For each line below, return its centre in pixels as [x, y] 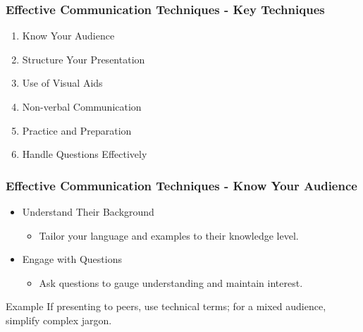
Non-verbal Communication [82, 106]
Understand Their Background [88, 211]
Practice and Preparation [77, 130]
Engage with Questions [72, 259]
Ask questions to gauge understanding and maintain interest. [171, 282]
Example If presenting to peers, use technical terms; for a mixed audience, [166, 306]
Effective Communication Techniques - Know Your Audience [181, 185]
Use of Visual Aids [62, 83]
